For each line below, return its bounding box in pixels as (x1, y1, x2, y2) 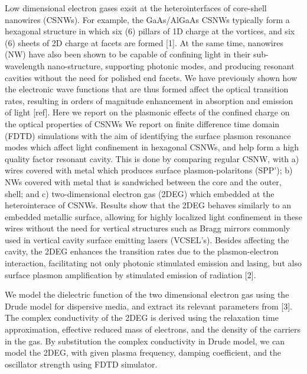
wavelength (5, 59, 45, 72)
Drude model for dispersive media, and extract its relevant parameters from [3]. (5, 299, 292, 312)
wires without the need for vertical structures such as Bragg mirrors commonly (5, 222, 290, 234)
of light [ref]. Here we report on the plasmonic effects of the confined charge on (5, 106, 290, 118)
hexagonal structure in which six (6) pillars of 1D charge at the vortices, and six (5, 25, 295, 37)
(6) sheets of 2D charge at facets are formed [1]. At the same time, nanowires (5, 36, 283, 49)
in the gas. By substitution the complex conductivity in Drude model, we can (5, 334, 285, 347)
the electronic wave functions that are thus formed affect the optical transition (5, 83, 289, 95)
